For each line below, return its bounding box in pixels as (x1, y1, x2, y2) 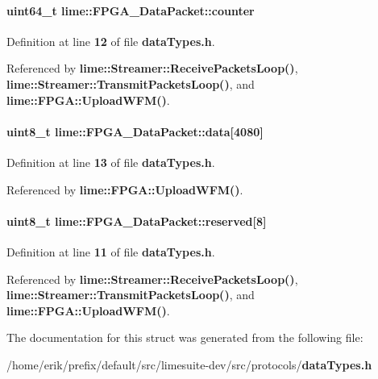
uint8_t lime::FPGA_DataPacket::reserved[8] (6, 212, 267, 229)
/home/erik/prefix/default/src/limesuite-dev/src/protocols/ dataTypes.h (6, 356, 372, 373)
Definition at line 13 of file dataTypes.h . (6, 153, 215, 170)
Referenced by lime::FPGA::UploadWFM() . (6, 181, 243, 198)
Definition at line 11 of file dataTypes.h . (6, 243, 215, 260)
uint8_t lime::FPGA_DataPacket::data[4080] (6, 123, 264, 140)
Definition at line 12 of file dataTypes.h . (6, 32, 215, 49)
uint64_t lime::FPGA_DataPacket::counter (6, 2, 255, 19)
